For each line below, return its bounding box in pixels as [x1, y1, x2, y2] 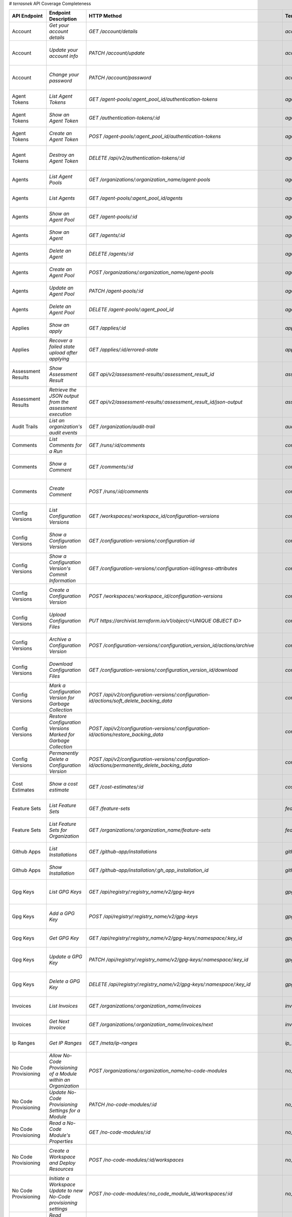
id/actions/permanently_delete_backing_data [89, 762, 192, 769]
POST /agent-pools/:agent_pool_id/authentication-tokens [89, 133, 221, 140]
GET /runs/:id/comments [89, 442, 146, 449]
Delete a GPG [49, 978, 80, 985]
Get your [49, 22, 69, 29]
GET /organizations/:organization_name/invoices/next [89, 1021, 213, 1028]
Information [49, 577, 76, 584]
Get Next [49, 1018, 70, 1025]
